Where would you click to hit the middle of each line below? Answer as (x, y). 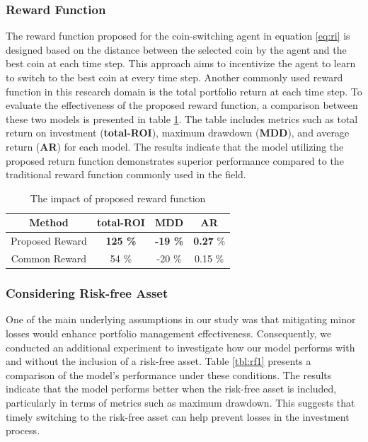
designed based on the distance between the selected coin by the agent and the (176, 49)
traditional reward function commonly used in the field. (126, 174)
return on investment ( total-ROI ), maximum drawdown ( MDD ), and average (178, 133)
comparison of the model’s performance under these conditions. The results (169, 374)
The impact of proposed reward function (118, 198)
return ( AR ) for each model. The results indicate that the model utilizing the (175, 146)
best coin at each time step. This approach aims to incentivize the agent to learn (181, 63)
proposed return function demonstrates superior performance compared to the (175, 160)
